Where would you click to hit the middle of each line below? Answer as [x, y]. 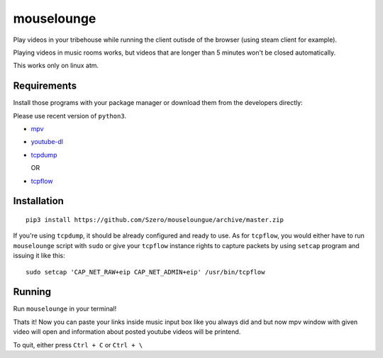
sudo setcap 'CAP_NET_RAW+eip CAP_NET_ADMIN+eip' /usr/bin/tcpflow [145, 272]
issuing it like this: [39, 256]
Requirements [45, 86]
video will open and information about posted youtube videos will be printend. [127, 332]
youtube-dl [47, 142]
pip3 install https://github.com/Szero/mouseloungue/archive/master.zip [155, 219]
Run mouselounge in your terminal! [65, 309]
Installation [38, 201]
